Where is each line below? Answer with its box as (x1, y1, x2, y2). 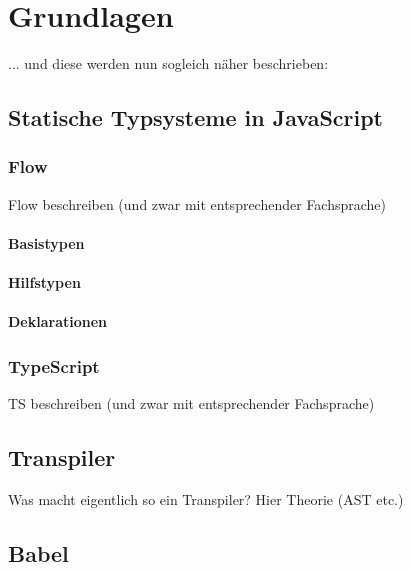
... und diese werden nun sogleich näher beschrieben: (8, 53, 329, 74)
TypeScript (8, 353, 100, 378)
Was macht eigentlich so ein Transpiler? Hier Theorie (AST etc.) (8, 488, 404, 509)
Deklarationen (8, 311, 108, 332)
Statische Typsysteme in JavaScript (8, 102, 383, 133)
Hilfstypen (8, 272, 81, 293)
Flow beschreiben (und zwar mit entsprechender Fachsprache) (8, 193, 387, 214)
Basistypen (8, 232, 85, 253)
